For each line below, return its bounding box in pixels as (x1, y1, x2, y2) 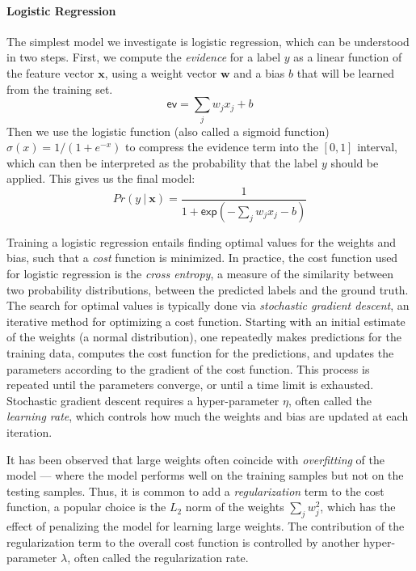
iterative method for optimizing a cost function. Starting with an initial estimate (6, 312, 405, 329)
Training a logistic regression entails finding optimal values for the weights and (6, 233, 397, 250)
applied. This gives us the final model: (6, 170, 195, 187)
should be (330, 154, 379, 171)
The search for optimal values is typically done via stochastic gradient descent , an (6, 297, 410, 314)
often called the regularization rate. (74, 549, 249, 566)
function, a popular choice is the (6, 498, 166, 515)
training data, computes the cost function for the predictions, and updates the (6, 344, 394, 361)
